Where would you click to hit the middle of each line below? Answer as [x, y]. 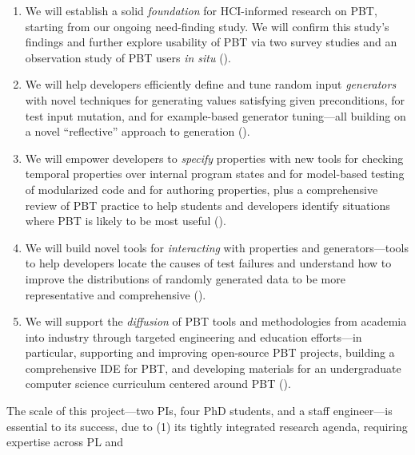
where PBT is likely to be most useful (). [126, 221]
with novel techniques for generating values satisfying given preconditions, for [215, 99]
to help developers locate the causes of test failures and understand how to [208, 263]
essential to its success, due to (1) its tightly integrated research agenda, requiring [207, 426]
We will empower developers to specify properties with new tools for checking [214, 158]
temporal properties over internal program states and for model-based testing [215, 174]
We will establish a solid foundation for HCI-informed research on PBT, [201, 10]
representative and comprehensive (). [116, 294]
